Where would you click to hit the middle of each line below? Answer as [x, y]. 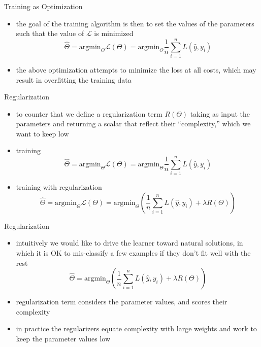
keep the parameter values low [63, 338]
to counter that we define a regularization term [89, 113]
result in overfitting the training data [74, 79]
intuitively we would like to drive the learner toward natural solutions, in [129, 243]
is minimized [114, 33]
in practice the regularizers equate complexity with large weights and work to [136, 328]
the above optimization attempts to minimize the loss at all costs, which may [136, 69]
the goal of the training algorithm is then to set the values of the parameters [135, 23]
